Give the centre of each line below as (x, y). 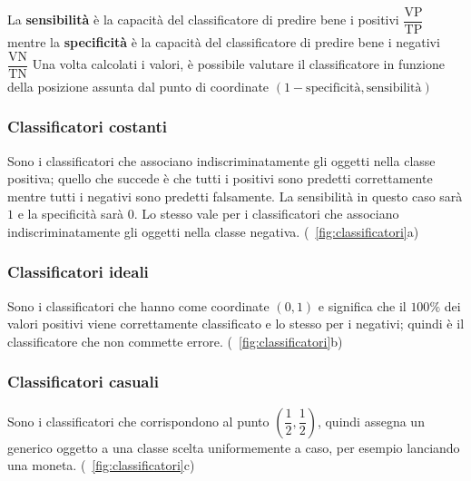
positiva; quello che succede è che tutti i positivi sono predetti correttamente (220, 178)
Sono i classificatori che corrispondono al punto (138, 421)
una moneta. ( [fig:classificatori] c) (101, 465)
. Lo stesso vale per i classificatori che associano (266, 214)
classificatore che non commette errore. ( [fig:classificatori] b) (175, 341)
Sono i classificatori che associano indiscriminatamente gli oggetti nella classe (221, 160)
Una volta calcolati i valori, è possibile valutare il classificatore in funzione (238, 64)
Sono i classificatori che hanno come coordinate (138, 305)
